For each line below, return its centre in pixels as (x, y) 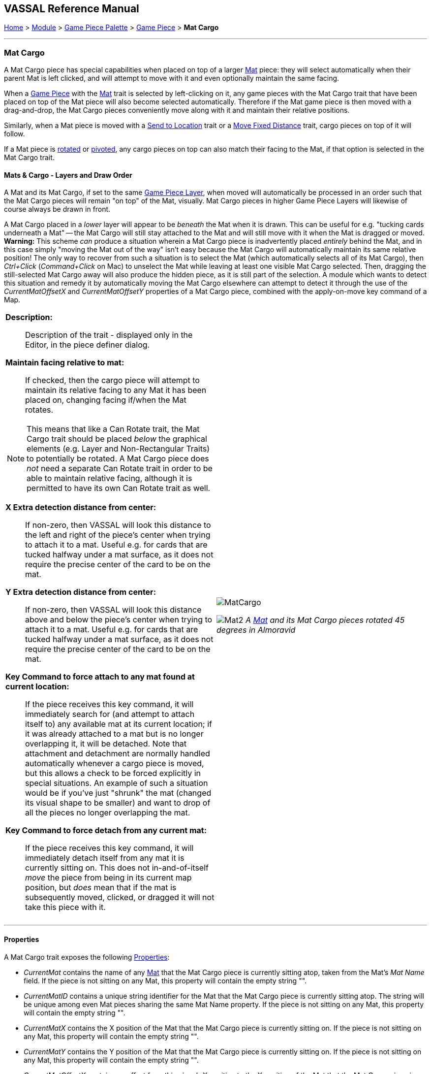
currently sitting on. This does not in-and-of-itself (117, 868)
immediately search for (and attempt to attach (110, 714)
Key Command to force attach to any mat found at (100, 677)
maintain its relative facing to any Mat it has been (116, 390)
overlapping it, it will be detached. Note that (106, 744)
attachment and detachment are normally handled (118, 754)
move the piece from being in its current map (108, 878)
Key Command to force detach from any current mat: (106, 830)
